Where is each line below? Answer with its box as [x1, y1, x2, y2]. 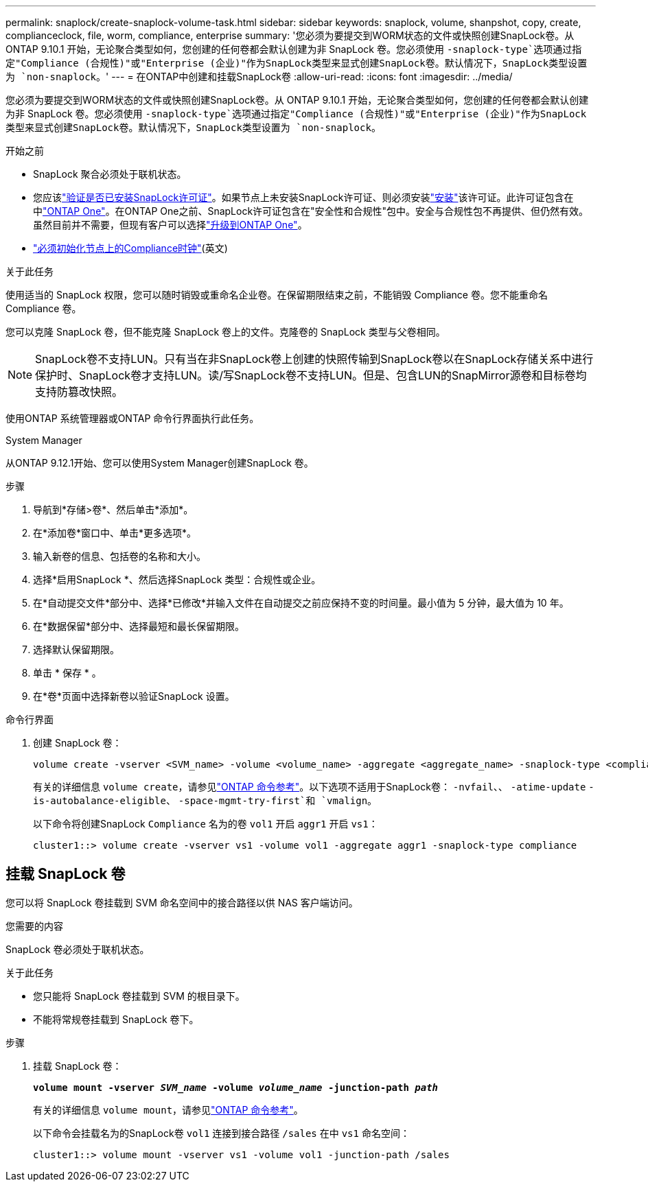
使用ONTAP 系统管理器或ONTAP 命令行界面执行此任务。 [5, 412, 259, 424]
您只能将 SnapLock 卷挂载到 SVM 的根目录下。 [33, 989, 245, 1002]
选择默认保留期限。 [33, 644, 119, 655]
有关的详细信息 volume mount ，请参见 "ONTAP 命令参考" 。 [33, 1103, 303, 1116]
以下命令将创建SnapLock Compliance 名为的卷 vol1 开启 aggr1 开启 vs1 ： [33, 818, 378, 830]
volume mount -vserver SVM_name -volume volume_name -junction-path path [33, 1081, 439, 1093]
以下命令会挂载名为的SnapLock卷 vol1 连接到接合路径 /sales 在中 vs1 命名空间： [33, 1127, 410, 1139]
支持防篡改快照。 [35, 385, 124, 399]
